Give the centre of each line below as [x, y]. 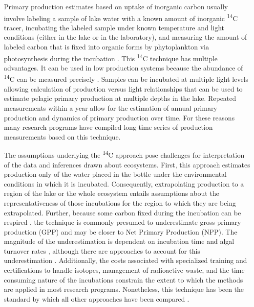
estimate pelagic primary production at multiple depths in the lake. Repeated [120, 98]
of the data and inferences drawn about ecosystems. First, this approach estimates [127, 164]
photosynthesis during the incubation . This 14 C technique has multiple [111, 57]
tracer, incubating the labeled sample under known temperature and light [114, 27]
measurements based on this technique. [62, 136]
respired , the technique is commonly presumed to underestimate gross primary [123, 222]
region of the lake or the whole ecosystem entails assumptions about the [112, 193]
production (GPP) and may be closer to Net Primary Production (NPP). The [121, 231]
